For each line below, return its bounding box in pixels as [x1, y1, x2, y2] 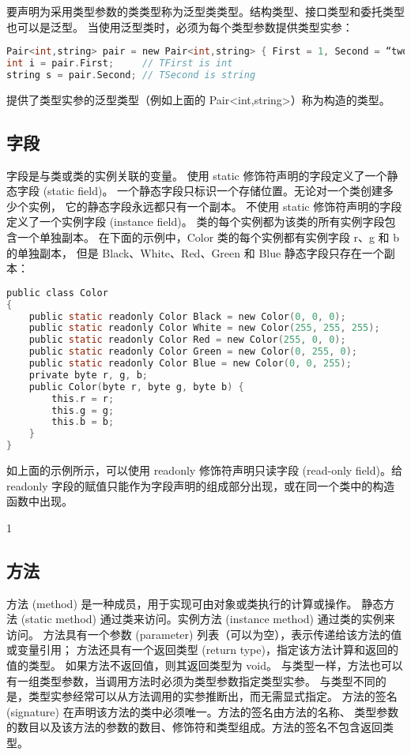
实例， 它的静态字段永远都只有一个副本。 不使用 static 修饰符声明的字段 [28, 197, 402, 214]
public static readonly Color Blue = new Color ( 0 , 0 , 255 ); [28, 358, 352, 370]
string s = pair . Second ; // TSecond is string [6, 69, 256, 81]
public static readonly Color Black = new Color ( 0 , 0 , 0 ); [28, 310, 346, 322]
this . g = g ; [51, 404, 115, 416]
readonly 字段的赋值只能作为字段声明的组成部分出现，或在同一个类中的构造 [6, 477, 395, 494]
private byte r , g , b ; [28, 369, 149, 381]
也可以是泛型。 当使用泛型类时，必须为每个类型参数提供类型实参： [6, 18, 353, 35]
